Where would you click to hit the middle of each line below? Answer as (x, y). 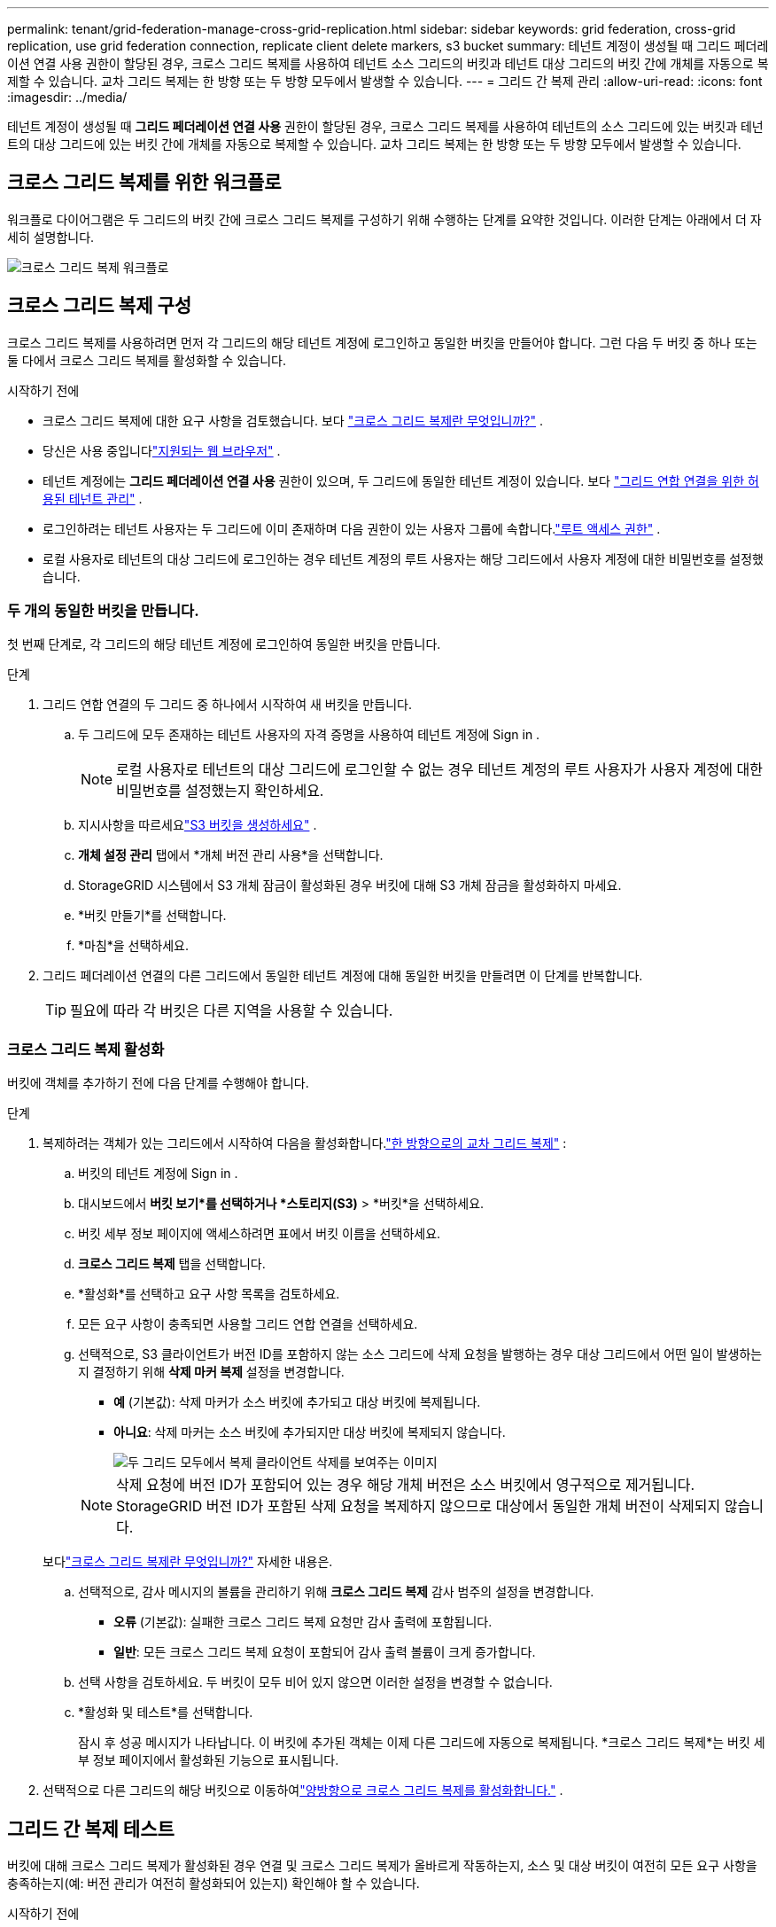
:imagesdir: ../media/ (67, 97)
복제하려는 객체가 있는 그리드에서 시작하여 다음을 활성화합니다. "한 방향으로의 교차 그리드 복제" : (305, 1143)
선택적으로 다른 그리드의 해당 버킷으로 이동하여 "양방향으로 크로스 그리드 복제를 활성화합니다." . (303, 1790)
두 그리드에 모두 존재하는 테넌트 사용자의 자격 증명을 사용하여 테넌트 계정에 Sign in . (309, 735)
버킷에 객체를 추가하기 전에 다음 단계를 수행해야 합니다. (158, 1083)
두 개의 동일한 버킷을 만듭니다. (103, 611)
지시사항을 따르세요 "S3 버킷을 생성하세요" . (198, 825)
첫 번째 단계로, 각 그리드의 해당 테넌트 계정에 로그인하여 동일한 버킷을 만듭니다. (224, 644)
